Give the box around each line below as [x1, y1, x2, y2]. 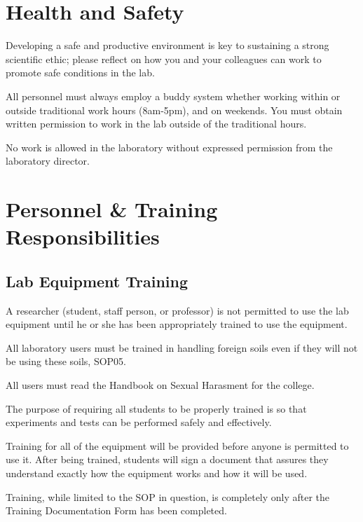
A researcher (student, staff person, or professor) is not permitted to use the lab [6, 303, 349, 317]
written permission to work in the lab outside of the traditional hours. [6, 116, 307, 131]
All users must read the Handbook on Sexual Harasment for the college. [6, 378, 315, 392]
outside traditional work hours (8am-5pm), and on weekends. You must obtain [6, 102, 343, 117]
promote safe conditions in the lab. [6, 65, 155, 80]
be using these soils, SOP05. [6, 354, 127, 369]
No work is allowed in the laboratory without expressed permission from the [6, 139, 333, 154]
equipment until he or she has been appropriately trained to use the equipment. [6, 317, 348, 331]
